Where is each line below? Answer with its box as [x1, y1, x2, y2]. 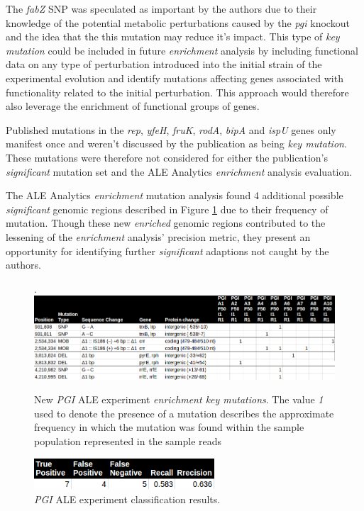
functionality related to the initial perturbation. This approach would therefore [6, 84, 349, 99]
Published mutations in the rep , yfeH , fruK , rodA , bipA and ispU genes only [6, 122, 336, 137]
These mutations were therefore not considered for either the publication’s [6, 150, 328, 164]
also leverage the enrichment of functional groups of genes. [6, 99, 260, 113]
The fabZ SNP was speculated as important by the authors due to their [6, 1, 317, 16]
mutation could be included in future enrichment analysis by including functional [6, 43, 358, 57]
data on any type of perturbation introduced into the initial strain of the [6, 57, 322, 72]
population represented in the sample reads [34, 433, 222, 448]
